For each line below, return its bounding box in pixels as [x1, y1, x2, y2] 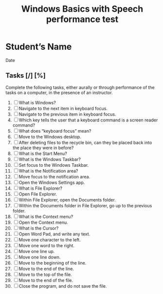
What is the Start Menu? [18, 150, 67, 157]
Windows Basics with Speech [21, 3, 144, 15]
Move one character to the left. [18, 236, 81, 242]
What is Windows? [18, 99, 56, 105]
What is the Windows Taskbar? [18, 156, 81, 162]
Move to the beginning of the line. [18, 260, 87, 266]
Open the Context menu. [18, 219, 69, 225]
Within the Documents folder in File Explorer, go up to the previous [18, 202, 152, 208]
